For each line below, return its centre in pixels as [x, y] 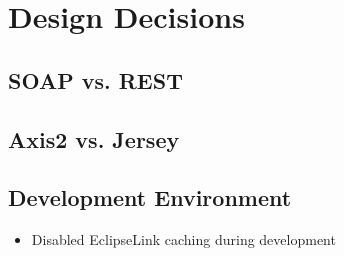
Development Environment [150, 197]
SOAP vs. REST [95, 79]
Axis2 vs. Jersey [94, 138]
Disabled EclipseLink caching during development [183, 239]
